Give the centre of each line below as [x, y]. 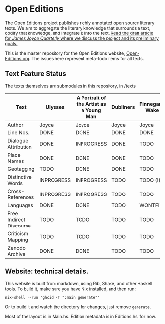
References [21, 197]
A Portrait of [91, 98]
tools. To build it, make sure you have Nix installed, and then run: [70, 289]
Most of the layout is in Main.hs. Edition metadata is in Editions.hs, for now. [81, 316]
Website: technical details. [47, 272]
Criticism [18, 233]
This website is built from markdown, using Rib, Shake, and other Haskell [79, 283]
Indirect [16, 219]
